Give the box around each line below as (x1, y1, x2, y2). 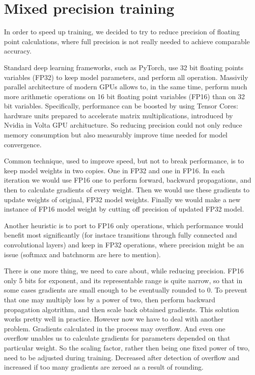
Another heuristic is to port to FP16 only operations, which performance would (4, 220, 244, 230)
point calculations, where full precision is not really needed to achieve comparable (4, 36, 250, 46)
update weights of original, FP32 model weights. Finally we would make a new (4, 194, 241, 204)
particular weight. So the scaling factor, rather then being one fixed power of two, (4, 342, 250, 352)
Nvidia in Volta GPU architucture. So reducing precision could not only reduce (4, 120, 242, 130)
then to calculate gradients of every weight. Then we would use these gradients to (4, 185, 250, 195)
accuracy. (4, 46, 32, 56)
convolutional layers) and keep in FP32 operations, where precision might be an (4, 240, 244, 249)
